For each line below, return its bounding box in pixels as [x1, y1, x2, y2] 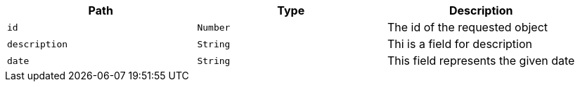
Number [197, 22, 231, 33]
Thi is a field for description [387, 37, 532, 51]
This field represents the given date [387, 54, 575, 68]
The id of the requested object [387, 20, 548, 34]
